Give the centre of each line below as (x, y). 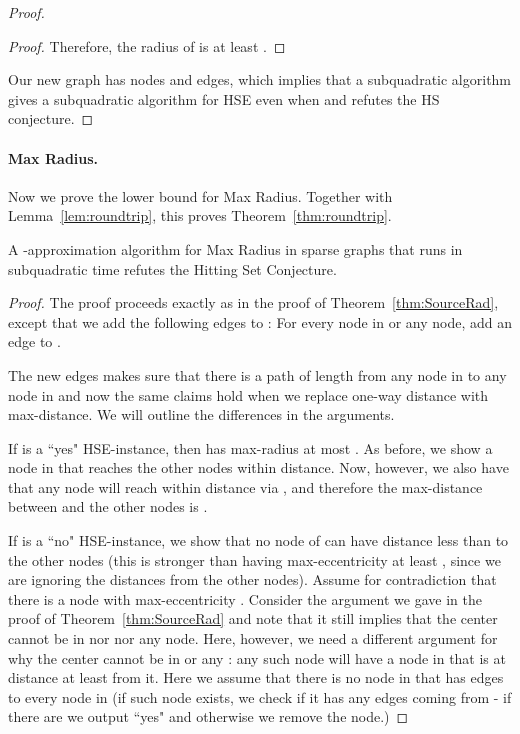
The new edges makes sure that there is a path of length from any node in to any (257, 374)
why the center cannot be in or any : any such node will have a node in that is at (257, 657)
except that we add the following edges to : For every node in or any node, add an (260, 321)
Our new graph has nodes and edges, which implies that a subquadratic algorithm (260, 79)
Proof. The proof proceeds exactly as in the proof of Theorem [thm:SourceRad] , (253, 302)
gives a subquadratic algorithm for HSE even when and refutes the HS (224, 98)
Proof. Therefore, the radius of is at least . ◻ (147, 45)
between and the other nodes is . (108, 506)
